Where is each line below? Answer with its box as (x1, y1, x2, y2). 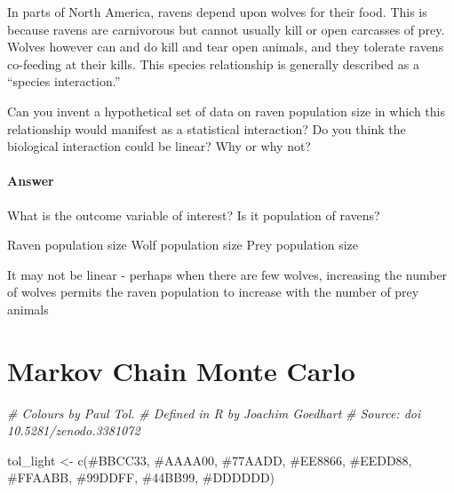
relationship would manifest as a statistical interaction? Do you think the (7, 119, 406, 138)
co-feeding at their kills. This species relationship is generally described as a (7, 54, 419, 73)
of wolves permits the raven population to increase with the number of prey (7, 282, 419, 301)
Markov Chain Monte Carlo (7, 352, 355, 388)
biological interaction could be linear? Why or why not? (7, 137, 311, 155)
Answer (7, 171, 54, 190)
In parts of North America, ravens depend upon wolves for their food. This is (7, 3, 427, 20)
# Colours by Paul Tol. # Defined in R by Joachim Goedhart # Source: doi (7, 403, 421, 422)
